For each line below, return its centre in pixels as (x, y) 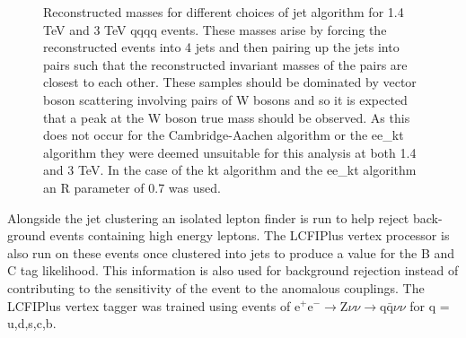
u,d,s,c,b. (32, 323)
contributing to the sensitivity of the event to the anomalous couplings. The (216, 287)
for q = (430, 305)
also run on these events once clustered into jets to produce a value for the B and (231, 252)
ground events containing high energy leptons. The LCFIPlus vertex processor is (229, 235)
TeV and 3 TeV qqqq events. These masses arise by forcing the (215, 29)
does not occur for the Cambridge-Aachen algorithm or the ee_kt (224, 135)
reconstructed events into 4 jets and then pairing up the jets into (221, 47)
